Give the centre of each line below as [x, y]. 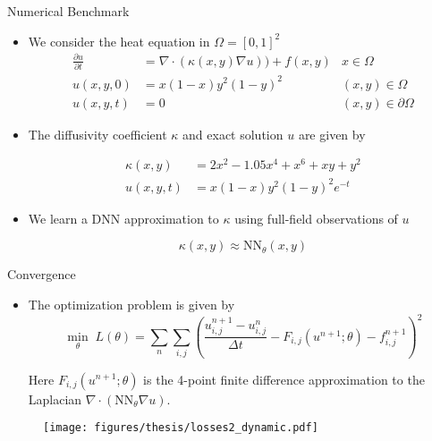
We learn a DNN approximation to [123, 218]
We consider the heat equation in [119, 41]
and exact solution [233, 134]
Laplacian [55, 399]
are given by [332, 134]
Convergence [42, 274]
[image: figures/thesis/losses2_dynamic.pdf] [181, 428]
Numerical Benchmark [68, 11]
